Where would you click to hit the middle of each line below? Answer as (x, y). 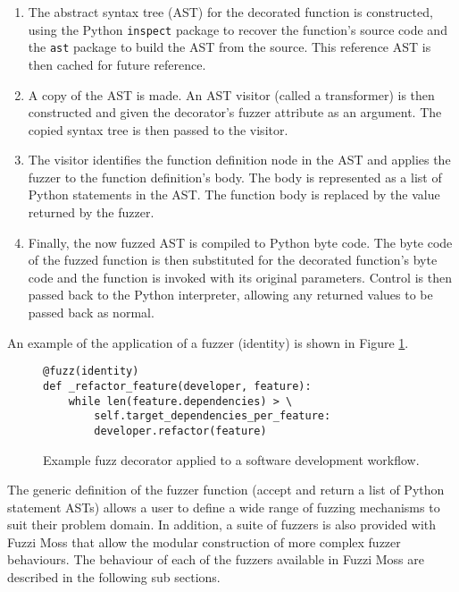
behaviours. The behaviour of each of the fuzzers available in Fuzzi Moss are (216, 559)
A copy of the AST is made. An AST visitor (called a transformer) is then (231, 94)
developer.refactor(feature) (180, 431)
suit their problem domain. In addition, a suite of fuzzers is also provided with (222, 524)
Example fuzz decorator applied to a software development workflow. (231, 459)
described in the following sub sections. (114, 577)
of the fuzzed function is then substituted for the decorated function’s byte (233, 260)
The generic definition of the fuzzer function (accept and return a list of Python (226, 490)
